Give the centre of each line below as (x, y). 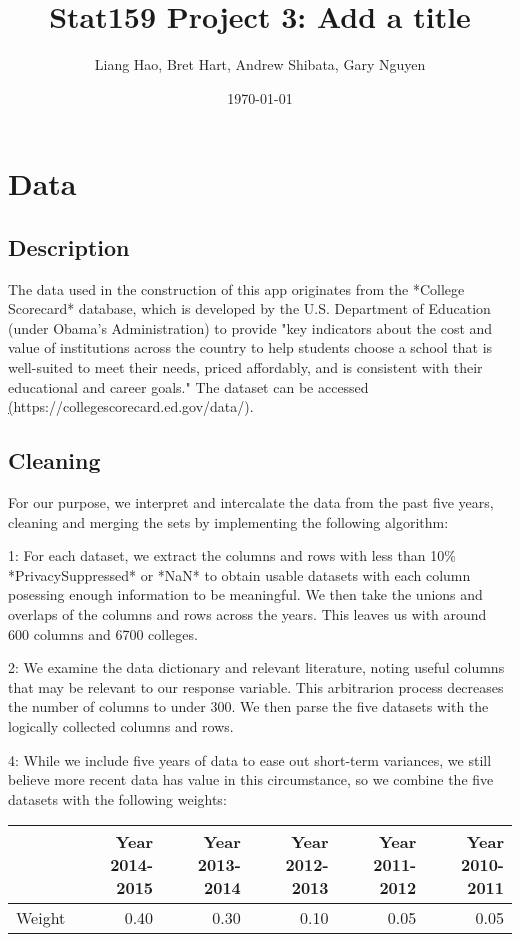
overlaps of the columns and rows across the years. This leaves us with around (247, 614)
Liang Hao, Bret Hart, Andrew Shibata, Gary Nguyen (260, 64)
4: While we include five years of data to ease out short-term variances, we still (250, 759)
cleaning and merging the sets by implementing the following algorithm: (228, 521)
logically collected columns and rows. (121, 726)
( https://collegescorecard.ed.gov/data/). (131, 406)
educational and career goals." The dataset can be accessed (188, 386)
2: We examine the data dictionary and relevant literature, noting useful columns (256, 667)
